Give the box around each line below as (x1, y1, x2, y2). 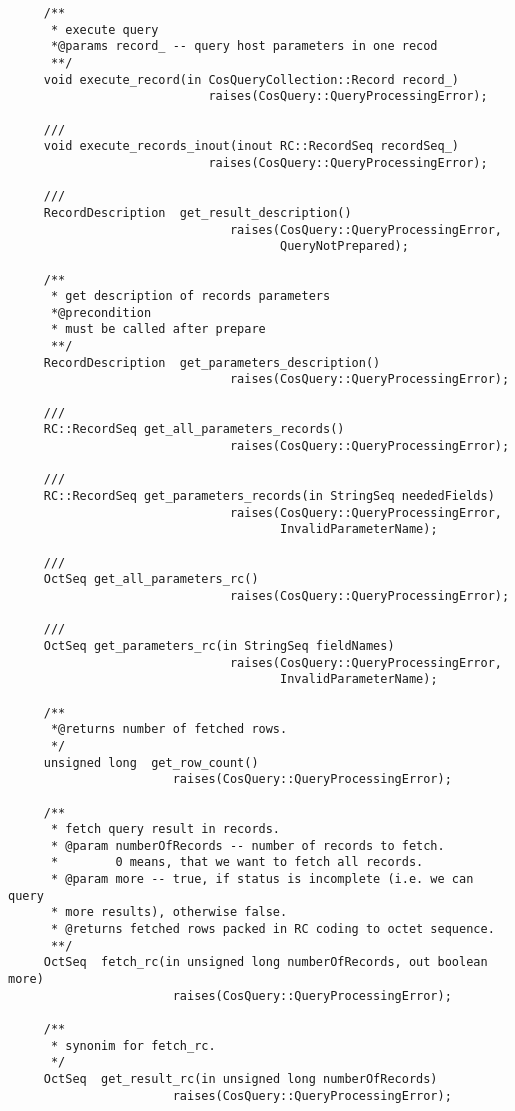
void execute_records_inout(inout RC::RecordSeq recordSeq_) (43, 139, 460, 154)
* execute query (50, 22, 159, 37)
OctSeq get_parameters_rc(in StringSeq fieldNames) (43, 638, 395, 653)
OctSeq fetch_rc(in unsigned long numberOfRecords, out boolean (43, 955, 488, 970)
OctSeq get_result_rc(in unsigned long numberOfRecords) (43, 1072, 438, 1086)
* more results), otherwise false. (50, 905, 288, 920)
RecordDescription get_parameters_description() (43, 355, 381, 370)
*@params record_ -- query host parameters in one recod (50, 39, 438, 54)
